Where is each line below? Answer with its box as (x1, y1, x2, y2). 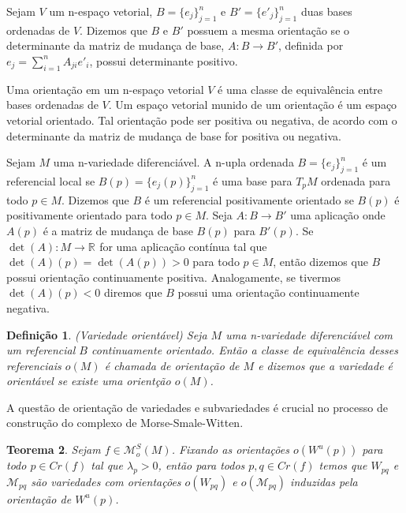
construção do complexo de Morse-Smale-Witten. (6, 414, 244, 431)
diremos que (104, 284, 162, 301)
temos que (318, 457, 367, 474)
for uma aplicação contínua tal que (99, 238, 267, 254)
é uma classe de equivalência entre (218, 81, 383, 97)
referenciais (6, 357, 61, 373)
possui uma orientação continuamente (177, 284, 359, 301)
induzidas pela (290, 473, 358, 489)
